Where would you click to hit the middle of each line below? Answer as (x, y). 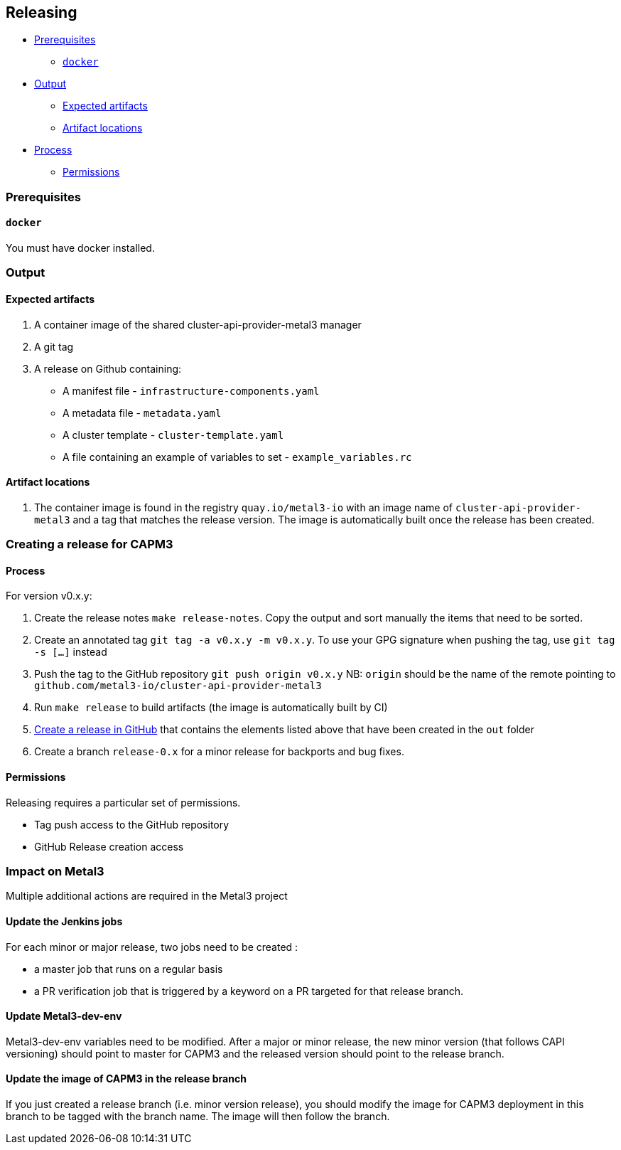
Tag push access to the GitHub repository (132, 824)
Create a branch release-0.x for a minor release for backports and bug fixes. (219, 752)
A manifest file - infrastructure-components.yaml (191, 390)
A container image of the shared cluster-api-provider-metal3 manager (198, 324)
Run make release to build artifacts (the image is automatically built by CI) (211, 708)
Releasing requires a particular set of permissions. (123, 802)
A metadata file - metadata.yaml (142, 412)
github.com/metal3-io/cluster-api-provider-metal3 (178, 686)
